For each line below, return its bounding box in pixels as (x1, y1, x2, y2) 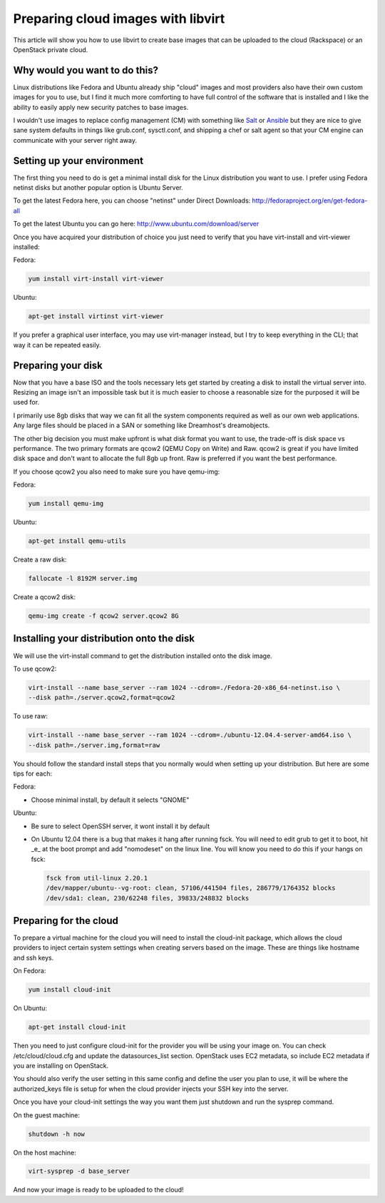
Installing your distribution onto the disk (13, 632, 195, 645)
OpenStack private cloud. (13, 45, 88, 54)
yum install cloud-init (28, 985, 112, 994)
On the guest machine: (13, 1110, 81, 1120)
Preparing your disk (13, 359, 103, 371)
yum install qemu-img (28, 499, 104, 508)
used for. (13, 398, 39, 407)
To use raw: (13, 712, 48, 721)
